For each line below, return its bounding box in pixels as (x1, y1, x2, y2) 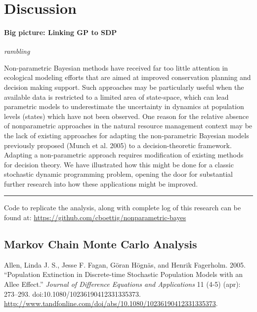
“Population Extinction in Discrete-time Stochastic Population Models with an (4, 269, 243, 279)
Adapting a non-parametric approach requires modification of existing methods (4, 150, 244, 160)
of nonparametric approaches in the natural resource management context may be (4, 120, 253, 131)
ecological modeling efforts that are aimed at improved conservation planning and (4, 72, 251, 82)
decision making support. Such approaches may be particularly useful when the (4, 81, 244, 92)
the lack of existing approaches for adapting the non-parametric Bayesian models (4, 130, 249, 140)
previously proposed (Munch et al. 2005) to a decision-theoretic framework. (4, 140, 232, 150)
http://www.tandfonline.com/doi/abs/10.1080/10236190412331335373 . (4, 298, 218, 309)
